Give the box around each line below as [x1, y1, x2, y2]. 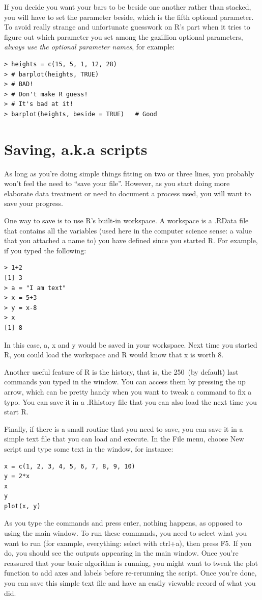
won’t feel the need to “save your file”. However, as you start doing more [4, 178, 230, 189]
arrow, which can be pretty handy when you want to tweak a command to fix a [4, 386, 252, 397]
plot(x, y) [4, 502, 41, 510]
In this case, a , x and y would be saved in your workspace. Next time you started [4, 339, 257, 350]
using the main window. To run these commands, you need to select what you [4, 528, 247, 538]
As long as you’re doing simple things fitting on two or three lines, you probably [4, 168, 254, 178]
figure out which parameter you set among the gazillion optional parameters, [4, 31, 243, 42]
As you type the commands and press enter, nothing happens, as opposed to [4, 517, 242, 528]
